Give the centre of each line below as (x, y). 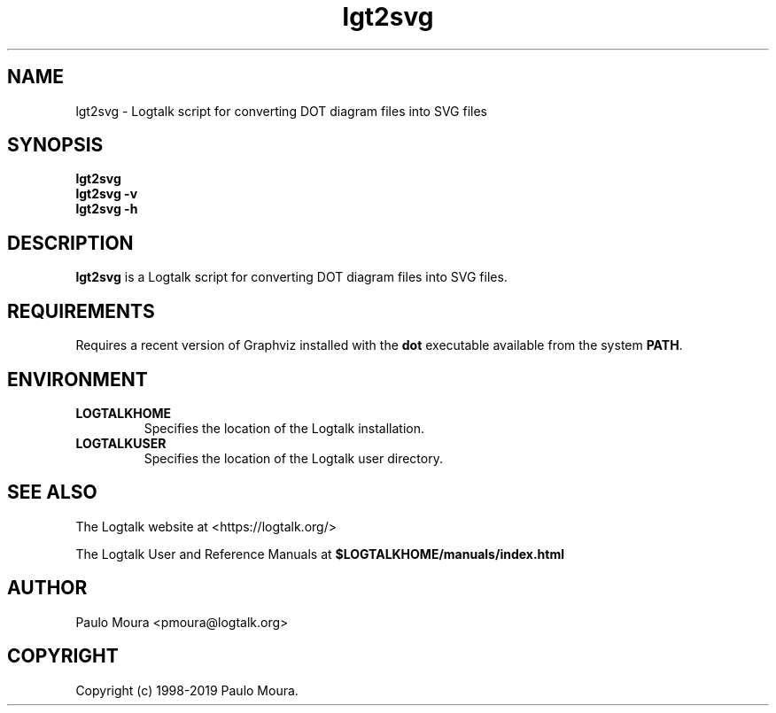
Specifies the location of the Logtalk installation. (284, 428)
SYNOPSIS (55, 145)
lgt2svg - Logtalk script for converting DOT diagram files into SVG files (281, 111)
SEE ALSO (52, 492)
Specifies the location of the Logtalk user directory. (293, 458)
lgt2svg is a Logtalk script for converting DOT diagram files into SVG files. (291, 277)
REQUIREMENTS (81, 311)
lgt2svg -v (107, 194)
